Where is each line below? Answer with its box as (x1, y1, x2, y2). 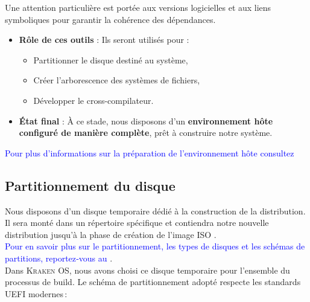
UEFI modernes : (5, 287, 68, 300)
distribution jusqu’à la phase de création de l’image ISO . (5, 228, 217, 240)
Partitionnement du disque (5, 176, 176, 194)
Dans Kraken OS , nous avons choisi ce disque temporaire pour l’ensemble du (5, 263, 290, 276)
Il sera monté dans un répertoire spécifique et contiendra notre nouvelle (5, 216, 269, 229)
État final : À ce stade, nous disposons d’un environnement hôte (19, 114, 273, 127)
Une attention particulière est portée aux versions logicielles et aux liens (5, 1, 271, 13)
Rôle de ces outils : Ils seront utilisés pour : (19, 33, 189, 46)
